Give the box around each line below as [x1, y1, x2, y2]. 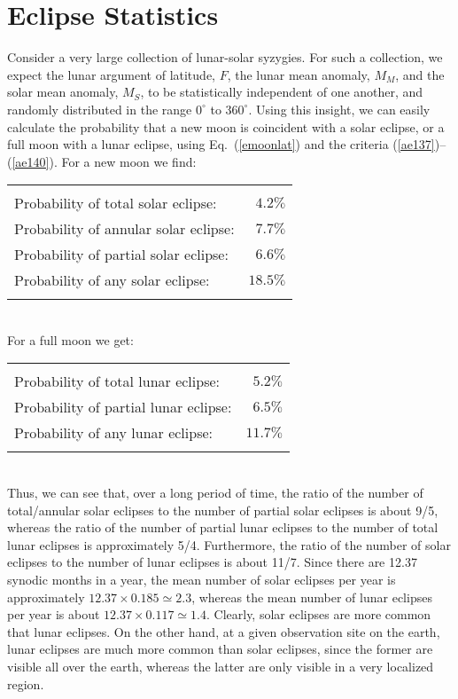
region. [7, 674, 44, 693]
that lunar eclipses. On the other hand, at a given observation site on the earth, [7, 622, 440, 640]
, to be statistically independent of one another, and [140, 82, 423, 101]
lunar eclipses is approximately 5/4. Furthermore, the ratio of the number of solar [7, 535, 451, 554]
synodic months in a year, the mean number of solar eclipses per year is [7, 570, 396, 589]
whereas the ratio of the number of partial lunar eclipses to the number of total [7, 518, 439, 537]
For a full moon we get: [7, 330, 134, 349]
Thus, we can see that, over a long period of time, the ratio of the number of [7, 483, 423, 502]
